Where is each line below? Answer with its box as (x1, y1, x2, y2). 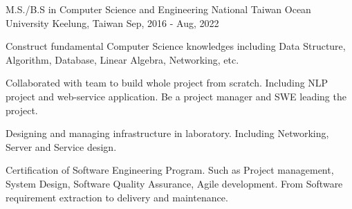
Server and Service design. (6, 139, 117, 154)
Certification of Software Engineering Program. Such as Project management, (6, 163, 334, 177)
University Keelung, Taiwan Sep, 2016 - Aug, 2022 (6, 15, 219, 30)
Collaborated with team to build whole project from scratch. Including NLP (6, 75, 328, 90)
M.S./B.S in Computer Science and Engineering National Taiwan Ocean (6, 2, 311, 16)
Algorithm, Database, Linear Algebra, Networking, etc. (6, 52, 239, 66)
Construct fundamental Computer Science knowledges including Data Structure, (6, 39, 346, 53)
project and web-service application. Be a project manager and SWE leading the (6, 89, 346, 103)
